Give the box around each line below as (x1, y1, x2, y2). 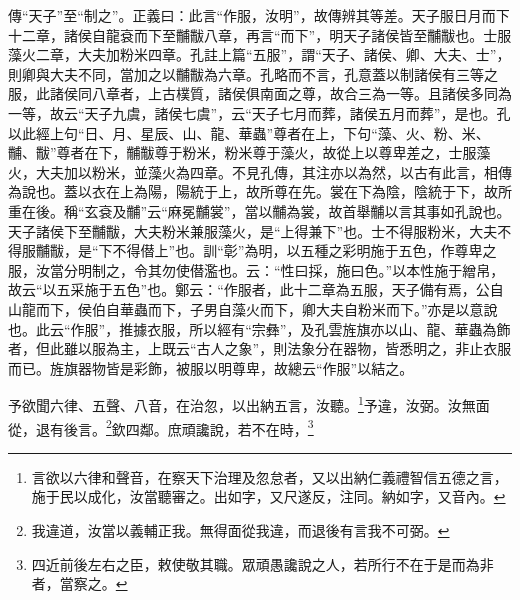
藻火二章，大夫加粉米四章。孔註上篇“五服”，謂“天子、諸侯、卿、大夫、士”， (8, 44, 511, 65)
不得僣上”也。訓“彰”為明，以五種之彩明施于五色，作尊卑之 (112, 240, 497, 261)
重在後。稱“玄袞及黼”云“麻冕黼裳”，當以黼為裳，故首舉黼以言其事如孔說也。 (8, 200, 511, 221)
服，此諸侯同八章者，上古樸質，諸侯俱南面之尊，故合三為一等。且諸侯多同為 (8, 83, 512, 104)
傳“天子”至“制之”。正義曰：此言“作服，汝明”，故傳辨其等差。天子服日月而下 (8, 5, 510, 25)
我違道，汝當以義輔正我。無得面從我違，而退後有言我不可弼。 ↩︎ (31, 519, 450, 540)
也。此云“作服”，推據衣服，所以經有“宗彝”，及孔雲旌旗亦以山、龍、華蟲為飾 (8, 318, 511, 339)
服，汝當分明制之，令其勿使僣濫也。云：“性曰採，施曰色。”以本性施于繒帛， (8, 259, 505, 280)
